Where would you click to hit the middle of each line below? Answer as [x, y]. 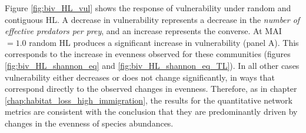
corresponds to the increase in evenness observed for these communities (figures [148, 54]
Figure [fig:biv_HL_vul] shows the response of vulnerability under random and [148, 8]
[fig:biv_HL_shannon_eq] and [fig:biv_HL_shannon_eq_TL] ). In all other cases [152, 65]
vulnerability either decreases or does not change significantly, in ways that [140, 77]
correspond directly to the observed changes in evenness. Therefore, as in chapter [151, 89]
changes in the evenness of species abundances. [89, 123]
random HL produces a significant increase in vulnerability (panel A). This [164, 42]
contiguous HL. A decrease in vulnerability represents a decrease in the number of [152, 19]
